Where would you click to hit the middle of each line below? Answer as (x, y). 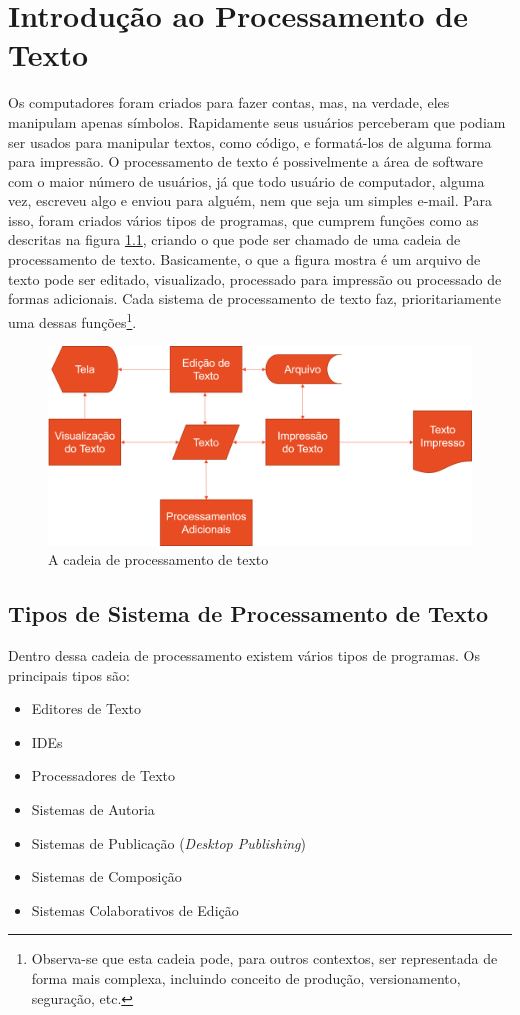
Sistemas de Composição (106, 876)
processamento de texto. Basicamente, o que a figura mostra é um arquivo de (244, 259)
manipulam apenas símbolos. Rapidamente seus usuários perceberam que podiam (257, 121)
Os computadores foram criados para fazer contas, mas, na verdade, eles (229, 102)
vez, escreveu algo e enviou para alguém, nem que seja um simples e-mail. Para (250, 200)
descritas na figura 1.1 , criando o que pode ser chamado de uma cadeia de (234, 239)
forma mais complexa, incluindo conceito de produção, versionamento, (246, 978)
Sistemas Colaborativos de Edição (135, 909)
